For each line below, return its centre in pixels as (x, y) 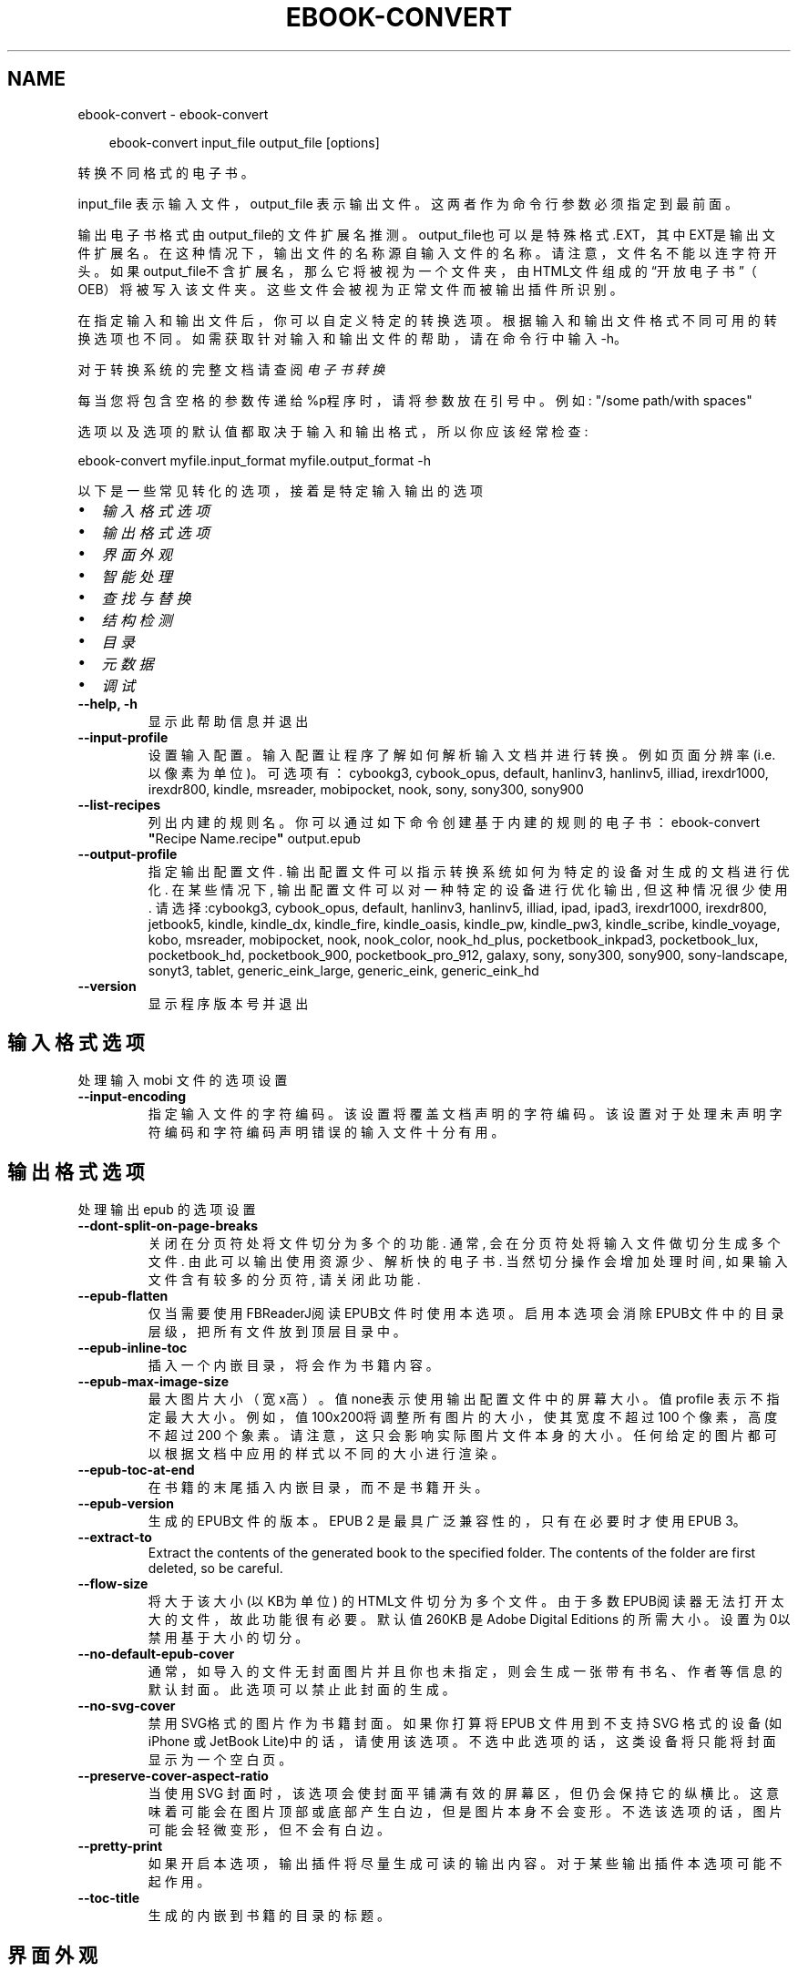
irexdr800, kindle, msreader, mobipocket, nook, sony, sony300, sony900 (366, 789)
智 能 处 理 (137, 576)
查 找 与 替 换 (146, 598)
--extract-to (115, 1538)
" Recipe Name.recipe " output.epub (254, 838)
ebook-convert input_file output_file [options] (244, 142)
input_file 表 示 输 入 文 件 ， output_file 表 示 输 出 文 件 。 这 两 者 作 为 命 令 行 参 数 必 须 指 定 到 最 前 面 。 (408, 203)
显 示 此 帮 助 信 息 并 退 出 (228, 720)
